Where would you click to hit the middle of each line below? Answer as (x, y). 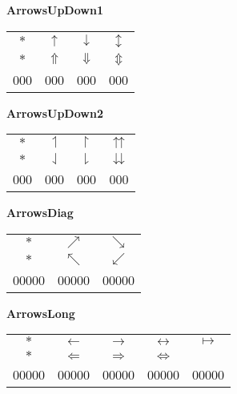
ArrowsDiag (40, 213)
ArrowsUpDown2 (55, 113)
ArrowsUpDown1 (55, 10)
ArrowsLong (41, 313)
